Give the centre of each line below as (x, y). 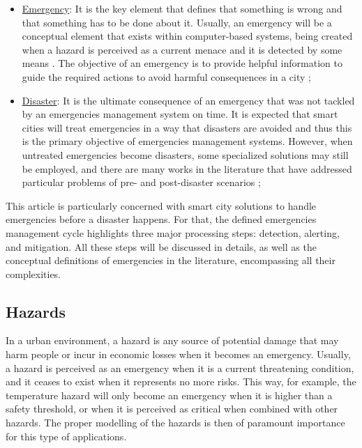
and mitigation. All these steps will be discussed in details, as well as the (161, 246)
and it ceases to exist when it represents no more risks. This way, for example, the (181, 381)
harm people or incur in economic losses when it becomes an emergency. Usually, (178, 354)
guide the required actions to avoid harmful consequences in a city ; (166, 76)
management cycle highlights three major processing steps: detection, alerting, (173, 232)
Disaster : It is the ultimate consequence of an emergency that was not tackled (188, 100)
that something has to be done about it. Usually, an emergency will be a (177, 22)
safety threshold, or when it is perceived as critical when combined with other (172, 409)
